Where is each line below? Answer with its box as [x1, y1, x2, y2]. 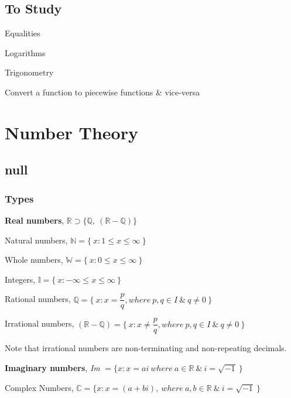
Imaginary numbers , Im [5, 362, 100, 374]
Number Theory [5, 120, 138, 144]
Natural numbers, [5, 234, 68, 246]
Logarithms [5, 46, 46, 59]
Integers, [5, 273, 36, 285]
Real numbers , [5, 214, 64, 226]
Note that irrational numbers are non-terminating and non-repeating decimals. [5, 342, 287, 354]
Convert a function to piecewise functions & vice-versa [5, 85, 200, 98]
